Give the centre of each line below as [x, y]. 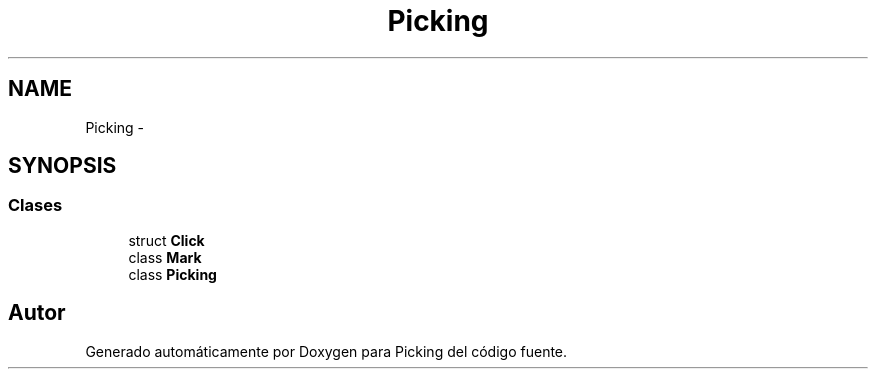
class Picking [172, 274]
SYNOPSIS [62, 166]
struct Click [166, 240]
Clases [35, 205]
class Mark [165, 257]
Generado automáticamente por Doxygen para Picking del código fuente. [326, 351]
